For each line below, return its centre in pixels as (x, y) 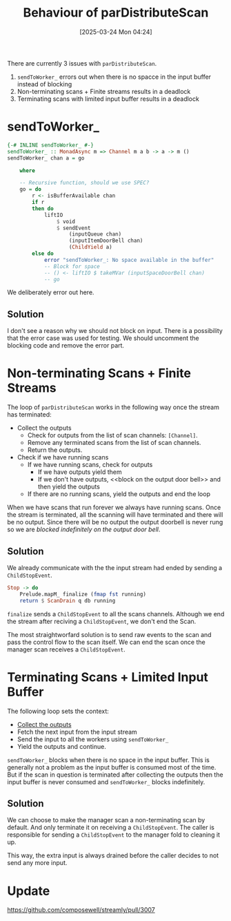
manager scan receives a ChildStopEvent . (66, 649)
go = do (30, 189)
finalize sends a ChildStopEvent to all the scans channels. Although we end (116, 614)
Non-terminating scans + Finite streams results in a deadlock (104, 91)
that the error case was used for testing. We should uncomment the (103, 338)
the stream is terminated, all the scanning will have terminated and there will (115, 515)
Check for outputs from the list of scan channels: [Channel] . (112, 435)
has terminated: (29, 415)
